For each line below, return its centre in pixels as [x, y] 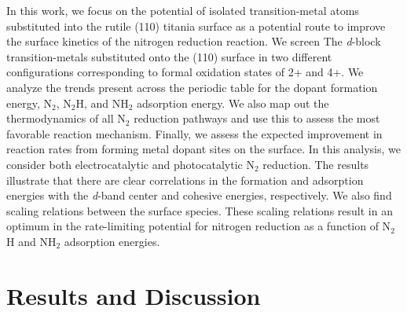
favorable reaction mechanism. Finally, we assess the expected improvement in [194, 133]
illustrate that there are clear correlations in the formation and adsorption [185, 180]
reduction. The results [316, 164]
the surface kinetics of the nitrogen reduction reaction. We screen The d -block [194, 41]
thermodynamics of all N [66, 118]
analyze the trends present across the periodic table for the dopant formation [192, 87]
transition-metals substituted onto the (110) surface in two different [169, 56]
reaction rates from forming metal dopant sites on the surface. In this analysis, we [203, 149]
